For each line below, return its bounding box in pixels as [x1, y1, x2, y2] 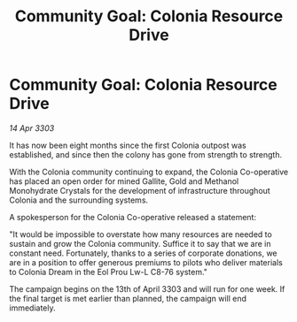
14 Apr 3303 [9, 122, 55, 134]
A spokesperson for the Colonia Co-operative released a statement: [9, 211, 257, 222]
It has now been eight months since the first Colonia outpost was [9, 140, 246, 150]
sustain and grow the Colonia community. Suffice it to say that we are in [9, 238, 272, 249]
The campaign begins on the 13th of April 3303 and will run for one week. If [9, 283, 285, 294]
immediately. [9, 303, 56, 313]
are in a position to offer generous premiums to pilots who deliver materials [9, 257, 284, 267]
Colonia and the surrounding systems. [9, 195, 149, 205]
